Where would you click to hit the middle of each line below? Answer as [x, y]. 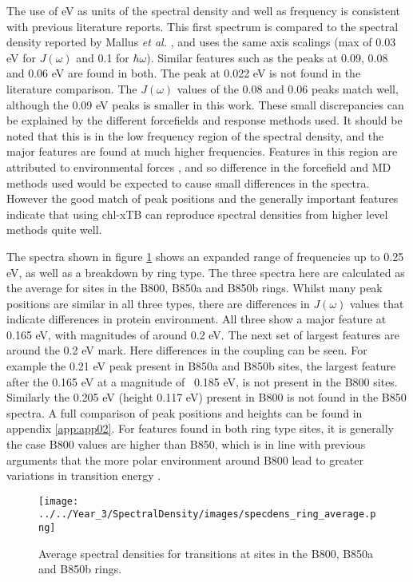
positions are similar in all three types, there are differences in [158, 303]
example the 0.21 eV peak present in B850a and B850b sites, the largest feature [201, 366]
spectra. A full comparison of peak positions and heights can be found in [185, 412]
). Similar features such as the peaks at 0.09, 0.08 [267, 57]
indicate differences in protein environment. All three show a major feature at [197, 319]
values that [377, 303]
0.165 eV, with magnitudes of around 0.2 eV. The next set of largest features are [203, 334]
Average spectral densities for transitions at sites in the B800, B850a [206, 553]
